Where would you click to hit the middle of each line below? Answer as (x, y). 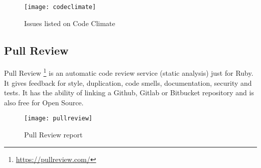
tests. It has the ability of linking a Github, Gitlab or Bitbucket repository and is (129, 93)
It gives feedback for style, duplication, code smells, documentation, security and (128, 82)
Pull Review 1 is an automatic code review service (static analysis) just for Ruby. (129, 72)
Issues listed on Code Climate (70, 23)
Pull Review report (53, 135)
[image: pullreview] (58, 119)
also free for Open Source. (44, 102)
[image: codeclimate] (60, 7)
